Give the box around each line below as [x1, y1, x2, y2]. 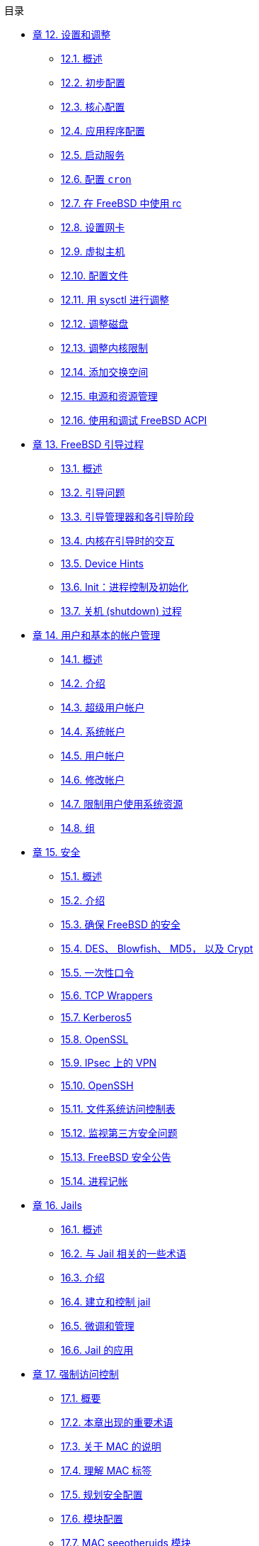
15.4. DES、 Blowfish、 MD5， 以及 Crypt [61, 942, 253, 955]
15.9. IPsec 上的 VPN [61, 1057, 157, 1069]
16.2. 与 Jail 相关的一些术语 [61, 1247, 186, 1259]
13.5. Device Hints [61, 557, 144, 569]
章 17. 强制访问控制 [33, 1368, 119, 1380]
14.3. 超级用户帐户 [61, 701, 145, 713]
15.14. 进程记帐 [61, 1175, 128, 1187]
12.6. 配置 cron [61, 173, 132, 185]
